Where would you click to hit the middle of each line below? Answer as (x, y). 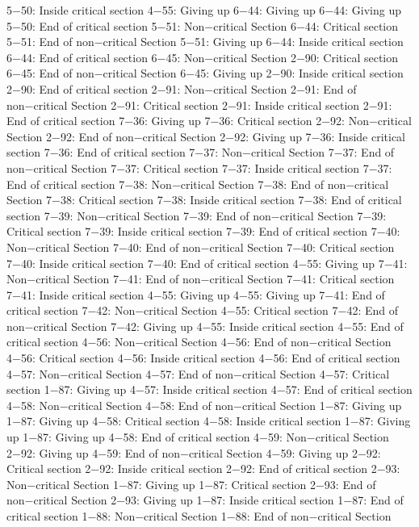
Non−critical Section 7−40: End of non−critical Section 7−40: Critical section (201, 247)
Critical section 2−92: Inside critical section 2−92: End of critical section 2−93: (203, 468)
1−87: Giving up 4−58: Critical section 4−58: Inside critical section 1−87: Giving (209, 421)
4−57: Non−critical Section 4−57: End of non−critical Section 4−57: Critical (198, 373)
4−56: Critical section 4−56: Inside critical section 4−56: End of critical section (203, 358)
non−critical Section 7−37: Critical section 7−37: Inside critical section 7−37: (199, 167)
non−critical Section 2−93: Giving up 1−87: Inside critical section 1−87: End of (205, 500)
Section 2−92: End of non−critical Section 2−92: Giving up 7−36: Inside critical (206, 136)
